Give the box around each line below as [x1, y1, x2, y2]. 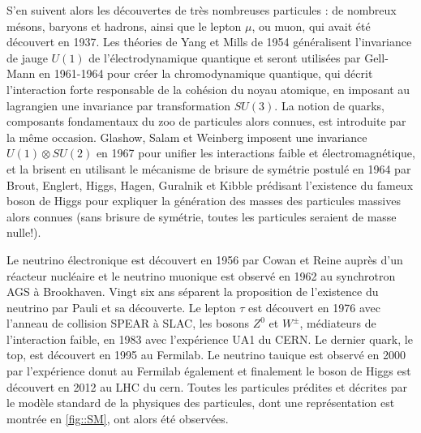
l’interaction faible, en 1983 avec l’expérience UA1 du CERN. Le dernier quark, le [6, 330, 413, 347]
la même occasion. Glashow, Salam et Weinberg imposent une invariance [6, 128, 367, 145]
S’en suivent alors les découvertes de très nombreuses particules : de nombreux [6, 2, 397, 18]
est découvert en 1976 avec [247, 298, 381, 315]
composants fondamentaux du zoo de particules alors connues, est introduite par [6, 113, 406, 130]
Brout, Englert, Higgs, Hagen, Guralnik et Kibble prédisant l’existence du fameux [6, 176, 414, 193]
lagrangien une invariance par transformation [6, 96, 231, 114]
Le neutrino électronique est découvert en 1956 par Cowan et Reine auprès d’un [6, 251, 403, 268]
